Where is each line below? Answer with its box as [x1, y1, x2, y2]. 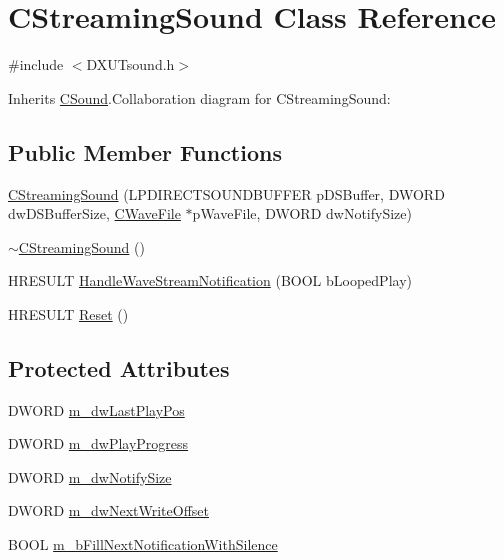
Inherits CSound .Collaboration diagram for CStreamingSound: [8, 87, 391, 108]
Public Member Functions [8, 136, 282, 167]
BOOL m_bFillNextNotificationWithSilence [8, 534, 278, 555]
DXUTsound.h [86, 54, 175, 75]
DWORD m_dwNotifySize [8, 466, 172, 487]
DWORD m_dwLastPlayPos [8, 399, 185, 420]
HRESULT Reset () [8, 303, 129, 324]
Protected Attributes [8, 352, 230, 383]
